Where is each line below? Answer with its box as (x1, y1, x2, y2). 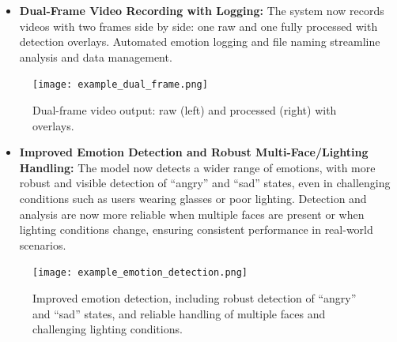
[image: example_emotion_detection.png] (32, 267, 248, 279)
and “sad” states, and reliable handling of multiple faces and (32, 305, 326, 321)
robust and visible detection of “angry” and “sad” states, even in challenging (19, 175, 391, 191)
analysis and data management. (19, 48, 172, 65)
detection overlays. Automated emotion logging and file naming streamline (19, 33, 380, 50)
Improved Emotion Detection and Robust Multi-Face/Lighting (19, 144, 369, 160)
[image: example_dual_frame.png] (32, 79, 208, 91)
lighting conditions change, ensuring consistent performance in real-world (19, 221, 373, 238)
